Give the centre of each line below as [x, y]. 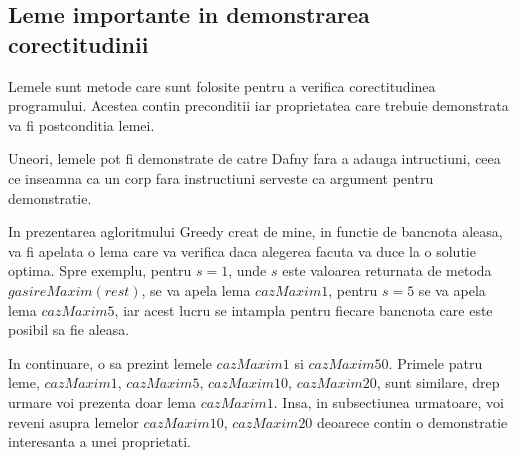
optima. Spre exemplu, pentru [100, 270]
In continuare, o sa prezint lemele [110, 362]
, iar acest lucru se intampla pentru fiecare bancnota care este [303, 309]
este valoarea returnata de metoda [387, 270]
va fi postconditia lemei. [81, 124]
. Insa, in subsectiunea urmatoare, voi [388, 401]
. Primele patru [435, 362]
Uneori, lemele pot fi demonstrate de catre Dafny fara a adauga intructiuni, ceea [254, 158]
